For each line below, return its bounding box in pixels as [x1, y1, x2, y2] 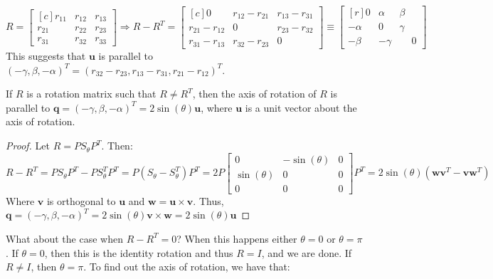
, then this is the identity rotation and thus [44, 245, 233, 260]
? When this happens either [176, 231, 297, 246]
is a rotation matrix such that [26, 86, 157, 101]
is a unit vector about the [245, 100, 357, 115]
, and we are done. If [261, 245, 352, 260]
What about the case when [6, 231, 123, 246]
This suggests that [6, 48, 86, 63]
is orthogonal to [46, 193, 116, 208]
